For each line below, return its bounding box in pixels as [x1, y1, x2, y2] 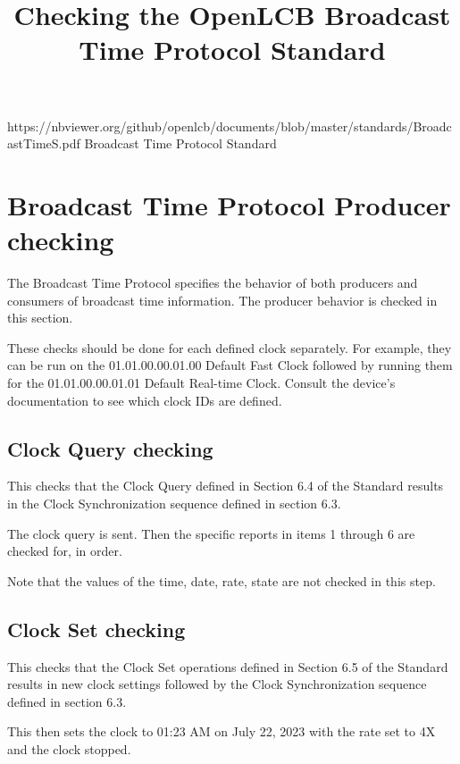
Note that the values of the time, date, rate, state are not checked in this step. [7, 571, 436, 590]
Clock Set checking [7, 615, 186, 642]
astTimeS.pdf [7, 134, 80, 153]
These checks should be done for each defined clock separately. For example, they [7, 338, 452, 357]
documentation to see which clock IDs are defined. [7, 390, 282, 409]
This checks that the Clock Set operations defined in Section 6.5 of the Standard [7, 657, 448, 676]
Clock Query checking [7, 434, 213, 462]
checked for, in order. [7, 542, 122, 560]
